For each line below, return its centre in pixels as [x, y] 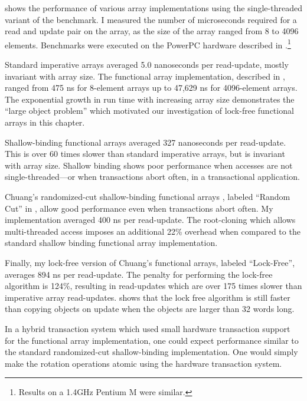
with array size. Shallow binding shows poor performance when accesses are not [149, 165]
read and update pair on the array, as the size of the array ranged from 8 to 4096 [152, 31]
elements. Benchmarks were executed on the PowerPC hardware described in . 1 [148, 44]
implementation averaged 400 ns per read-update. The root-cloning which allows [150, 220]
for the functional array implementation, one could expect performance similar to [152, 340]
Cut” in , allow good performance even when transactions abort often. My [139, 208]
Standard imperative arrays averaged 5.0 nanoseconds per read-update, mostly [147, 65]
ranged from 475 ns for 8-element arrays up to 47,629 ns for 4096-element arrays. [151, 88]
